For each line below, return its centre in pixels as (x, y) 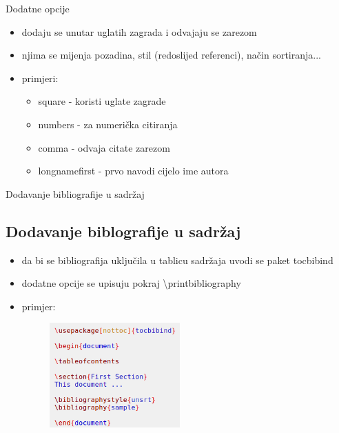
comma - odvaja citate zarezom (104, 147)
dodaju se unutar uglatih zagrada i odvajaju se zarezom (139, 31)
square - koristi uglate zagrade (102, 101)
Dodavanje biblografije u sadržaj (123, 231)
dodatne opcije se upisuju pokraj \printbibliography (131, 283)
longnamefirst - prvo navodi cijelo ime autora (133, 171)
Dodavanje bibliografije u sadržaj (75, 193)
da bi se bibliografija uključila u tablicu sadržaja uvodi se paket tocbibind (177, 260)
